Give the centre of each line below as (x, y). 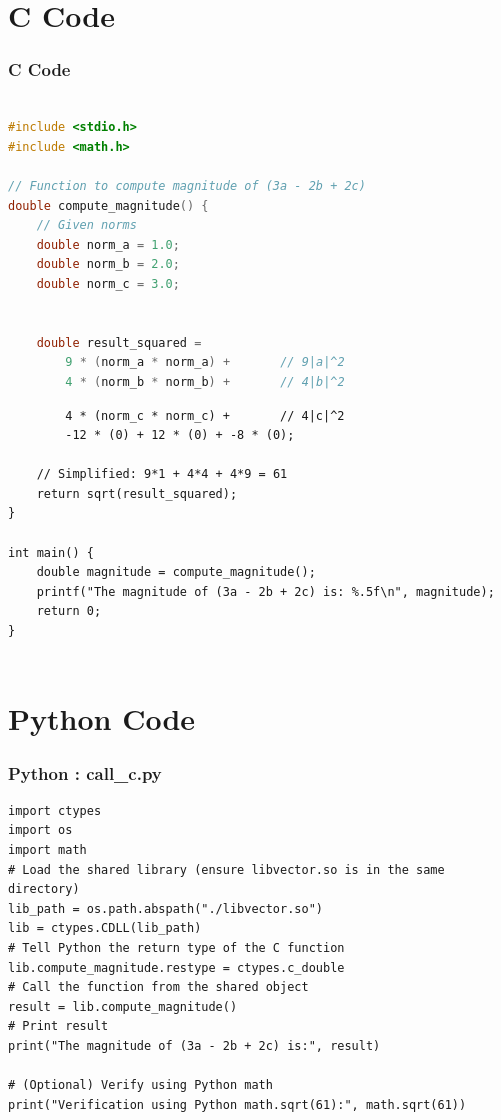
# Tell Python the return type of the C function (176, 947)
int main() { (51, 552)
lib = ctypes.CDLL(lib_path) (105, 928)
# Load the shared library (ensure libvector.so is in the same (226, 869)
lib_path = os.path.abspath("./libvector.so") (165, 908)
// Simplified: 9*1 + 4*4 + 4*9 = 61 (162, 474)
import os (40, 830)
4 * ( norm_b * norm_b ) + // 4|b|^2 (205, 381)
